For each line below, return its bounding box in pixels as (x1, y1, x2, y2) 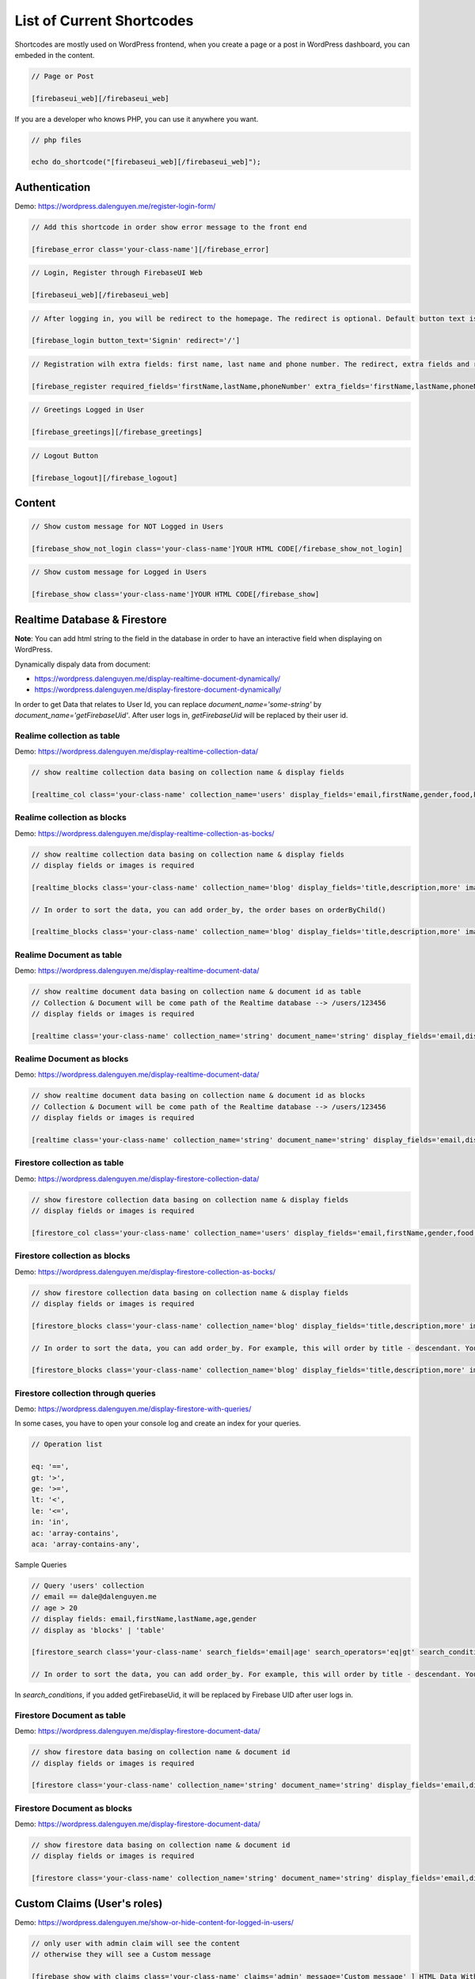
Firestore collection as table (14, 1157, 124, 1168)
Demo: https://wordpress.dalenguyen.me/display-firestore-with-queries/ (14, 1404, 252, 1414)
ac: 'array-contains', (31, 1529, 120, 1537)
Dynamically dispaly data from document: (14, 659, 150, 669)
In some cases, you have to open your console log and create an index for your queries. (14, 1419, 302, 1428)
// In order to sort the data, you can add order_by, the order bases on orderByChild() (31, 905, 387, 914)
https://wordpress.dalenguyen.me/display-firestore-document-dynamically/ (34, 685, 282, 694)
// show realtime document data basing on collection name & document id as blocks (31, 1091, 366, 1100)
